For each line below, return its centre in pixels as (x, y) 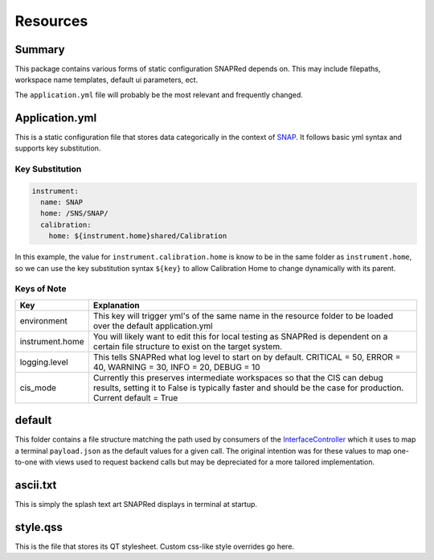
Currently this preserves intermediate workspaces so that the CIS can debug (238, 377)
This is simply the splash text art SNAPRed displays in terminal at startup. (136, 504)
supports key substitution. (58, 148)
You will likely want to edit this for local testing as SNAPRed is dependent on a (240, 336)
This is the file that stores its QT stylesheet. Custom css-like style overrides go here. (155, 546)
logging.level (44, 362)
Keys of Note (41, 289)
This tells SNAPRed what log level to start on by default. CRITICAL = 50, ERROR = (247, 356)
